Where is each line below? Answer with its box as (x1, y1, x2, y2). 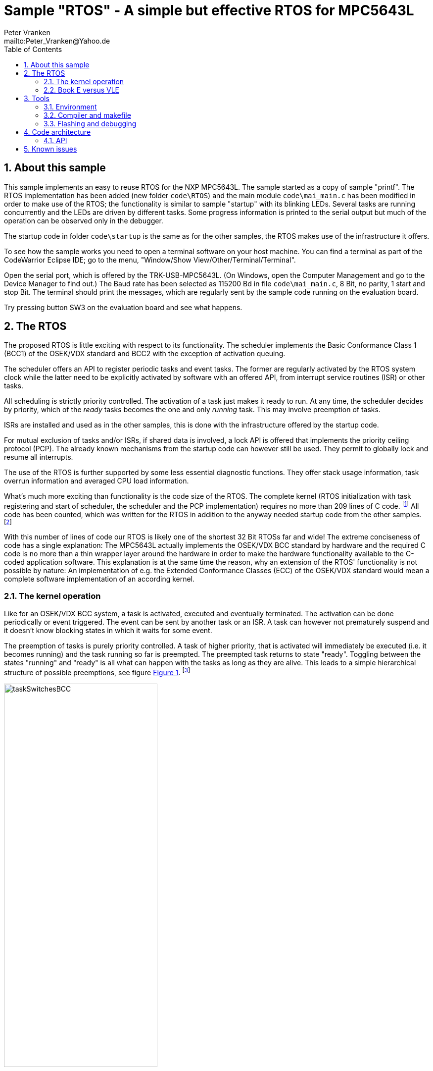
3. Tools (24, 94, 49, 103)
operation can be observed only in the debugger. (4, 216, 163, 225)
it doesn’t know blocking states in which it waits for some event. (4, 626, 212, 635)
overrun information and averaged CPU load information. (4, 477, 189, 485)
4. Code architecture (24, 127, 91, 136)
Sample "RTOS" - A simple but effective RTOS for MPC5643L (4, 2, 414, 19)
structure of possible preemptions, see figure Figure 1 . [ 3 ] (4, 666, 191, 677)
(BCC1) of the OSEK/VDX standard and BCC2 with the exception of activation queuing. (4, 349, 286, 358)
